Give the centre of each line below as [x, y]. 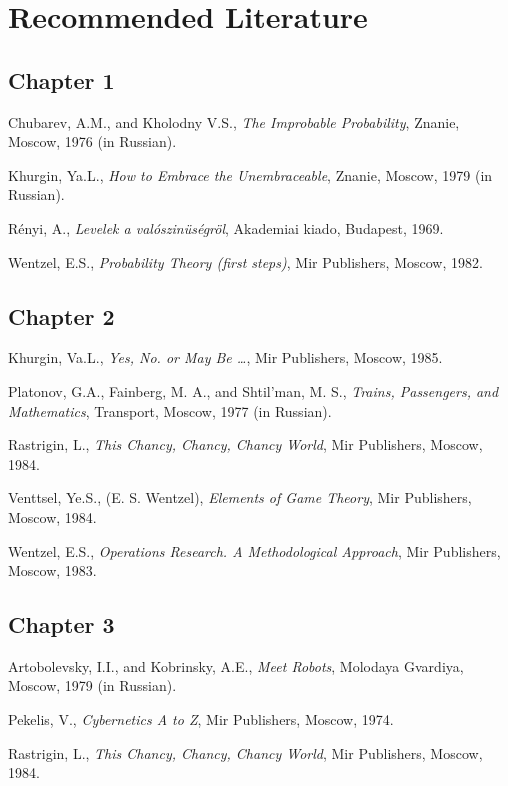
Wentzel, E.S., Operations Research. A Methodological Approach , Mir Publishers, [254, 550]
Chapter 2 [61, 315]
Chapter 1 [61, 79]
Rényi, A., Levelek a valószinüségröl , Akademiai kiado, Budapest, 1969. [226, 227]
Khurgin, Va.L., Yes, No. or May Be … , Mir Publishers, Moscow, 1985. [225, 357]
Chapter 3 [61, 624]
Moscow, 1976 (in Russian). [92, 141]
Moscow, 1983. [52, 570]
